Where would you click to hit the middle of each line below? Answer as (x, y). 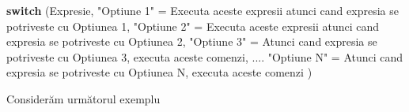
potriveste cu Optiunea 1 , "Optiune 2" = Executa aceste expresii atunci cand (193, 26)
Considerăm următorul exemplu (83, 98)
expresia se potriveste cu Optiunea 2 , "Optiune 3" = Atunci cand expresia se (192, 41)
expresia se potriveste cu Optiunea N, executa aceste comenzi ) (159, 72)
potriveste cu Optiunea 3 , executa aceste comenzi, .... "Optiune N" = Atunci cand (205, 56)
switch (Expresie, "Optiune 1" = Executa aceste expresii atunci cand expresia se (203, 10)
